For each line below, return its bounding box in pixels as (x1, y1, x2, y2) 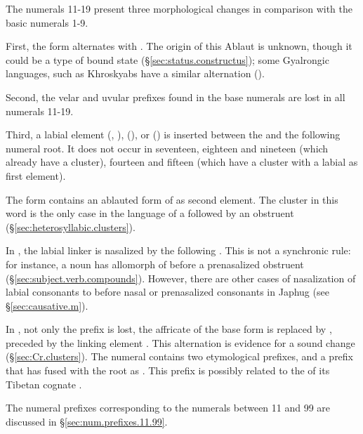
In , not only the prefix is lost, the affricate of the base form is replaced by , (6, 322, 332, 336)
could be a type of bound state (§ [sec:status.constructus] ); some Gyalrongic (6, 52, 329, 67)
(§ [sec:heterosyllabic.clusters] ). (6, 219, 136, 234)
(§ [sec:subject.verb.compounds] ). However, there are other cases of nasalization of (6, 270, 356, 285)
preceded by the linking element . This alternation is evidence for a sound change (6, 335, 355, 350)
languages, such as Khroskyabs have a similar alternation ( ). (6, 66, 265, 81)
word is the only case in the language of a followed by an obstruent (6, 206, 294, 221)
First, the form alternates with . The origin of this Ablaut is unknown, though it (6, 39, 352, 53)
